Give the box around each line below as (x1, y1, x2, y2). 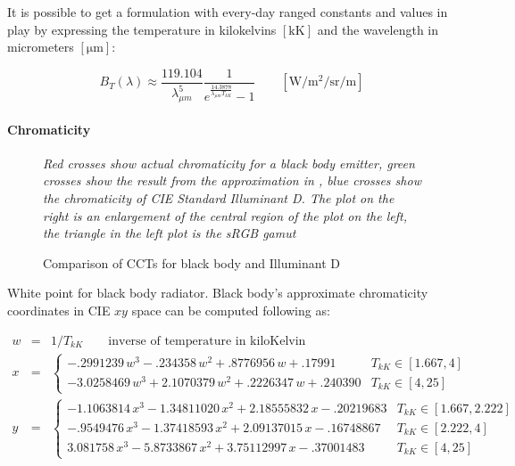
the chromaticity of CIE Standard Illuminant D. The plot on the (43, 188, 395, 207)
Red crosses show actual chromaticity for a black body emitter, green (43, 153, 415, 172)
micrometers (7, 37, 74, 56)
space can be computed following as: (131, 300, 330, 319)
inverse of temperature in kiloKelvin (108, 334, 306, 347)
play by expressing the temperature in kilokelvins (7, 20, 277, 38)
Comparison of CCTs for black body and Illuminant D (43, 253, 340, 272)
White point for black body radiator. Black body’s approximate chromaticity (7, 283, 428, 302)
